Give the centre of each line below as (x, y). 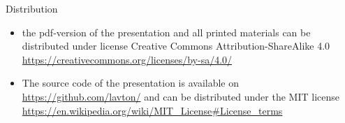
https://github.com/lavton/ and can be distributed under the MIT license (181, 96)
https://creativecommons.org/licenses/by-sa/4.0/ (127, 59)
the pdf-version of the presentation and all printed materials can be (166, 32)
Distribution (32, 8)
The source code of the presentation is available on (131, 83)
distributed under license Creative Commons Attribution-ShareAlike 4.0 (176, 46)
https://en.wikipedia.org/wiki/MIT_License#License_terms (152, 110)
